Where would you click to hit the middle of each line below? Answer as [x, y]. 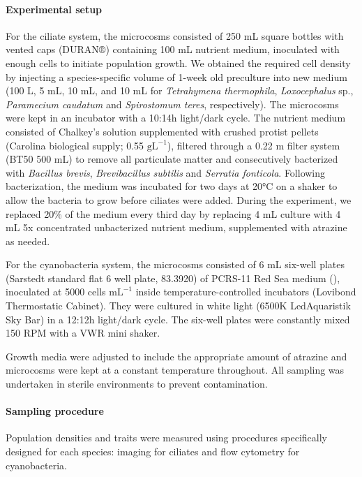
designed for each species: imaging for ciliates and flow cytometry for [153, 452]
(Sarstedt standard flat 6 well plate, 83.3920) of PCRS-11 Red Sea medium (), [173, 278]
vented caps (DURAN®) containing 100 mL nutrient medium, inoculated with [173, 49]
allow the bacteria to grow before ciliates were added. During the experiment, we [179, 199]
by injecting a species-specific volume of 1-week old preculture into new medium [176, 76]
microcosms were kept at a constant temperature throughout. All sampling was [175, 370]
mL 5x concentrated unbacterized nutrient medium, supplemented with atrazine [176, 227]
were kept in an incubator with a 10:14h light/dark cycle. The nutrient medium [176, 118]
